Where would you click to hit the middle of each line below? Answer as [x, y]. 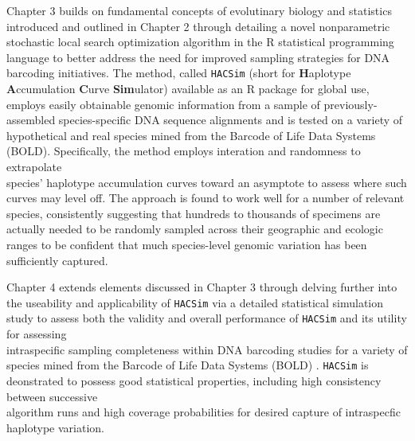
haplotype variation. [55, 427]
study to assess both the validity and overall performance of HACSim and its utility [207, 318]
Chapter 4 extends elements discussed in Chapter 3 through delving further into [202, 287]
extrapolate [34, 166]
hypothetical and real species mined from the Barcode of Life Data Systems [191, 135]
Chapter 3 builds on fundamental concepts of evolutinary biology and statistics [199, 10]
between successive [52, 396]
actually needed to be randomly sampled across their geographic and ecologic [195, 229]
